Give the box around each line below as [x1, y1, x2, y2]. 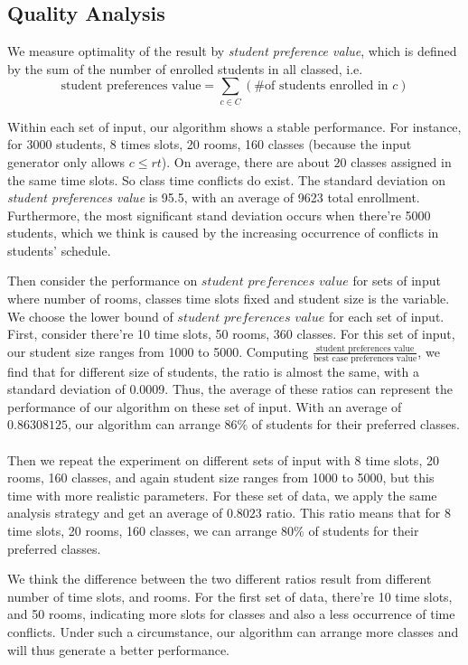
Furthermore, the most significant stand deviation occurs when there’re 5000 [7, 205, 431, 224]
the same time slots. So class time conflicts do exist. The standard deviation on [7, 170, 446, 189]
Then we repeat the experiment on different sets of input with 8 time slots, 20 [7, 450, 439, 469]
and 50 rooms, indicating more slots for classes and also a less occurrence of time [7, 604, 455, 623]
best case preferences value [313, 353, 417, 363]
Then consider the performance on [7, 271, 198, 290]
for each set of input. [328, 306, 445, 325]
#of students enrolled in [254, 80, 388, 93]
